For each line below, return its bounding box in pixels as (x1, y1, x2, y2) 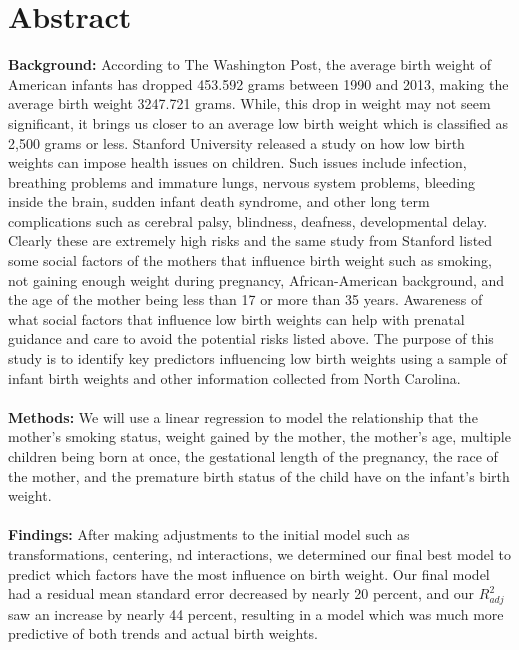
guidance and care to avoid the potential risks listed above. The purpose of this (8, 328, 494, 349)
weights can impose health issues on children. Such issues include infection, (8, 152, 467, 173)
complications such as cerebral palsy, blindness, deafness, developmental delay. (8, 210, 488, 231)
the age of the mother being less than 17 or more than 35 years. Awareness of (8, 289, 483, 310)
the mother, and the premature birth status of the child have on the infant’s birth (8, 465, 510, 486)
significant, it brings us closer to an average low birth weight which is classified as (8, 112, 509, 133)
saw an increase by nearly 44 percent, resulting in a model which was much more (8, 603, 504, 624)
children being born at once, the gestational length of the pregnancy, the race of (8, 446, 498, 466)
